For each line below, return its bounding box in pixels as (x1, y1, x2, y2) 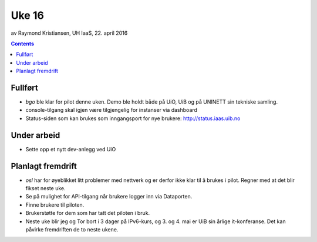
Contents (11, 40, 35, 47)
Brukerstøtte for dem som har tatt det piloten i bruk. (25, 210, 150, 217)
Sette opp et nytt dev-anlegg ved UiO (25, 145, 116, 153)
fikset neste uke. (25, 185, 66, 191)
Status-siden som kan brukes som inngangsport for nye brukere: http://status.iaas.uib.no (25, 115, 241, 122)
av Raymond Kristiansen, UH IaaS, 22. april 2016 (11, 29, 128, 37)
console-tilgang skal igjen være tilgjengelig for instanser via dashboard (25, 107, 198, 114)
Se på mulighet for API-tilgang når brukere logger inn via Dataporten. (25, 193, 193, 200)
